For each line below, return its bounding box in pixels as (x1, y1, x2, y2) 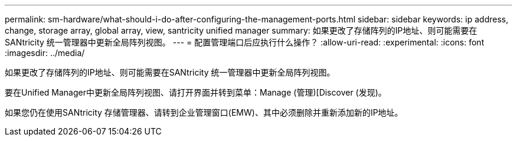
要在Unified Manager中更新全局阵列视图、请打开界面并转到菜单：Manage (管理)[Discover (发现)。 (5, 87, 387, 97)
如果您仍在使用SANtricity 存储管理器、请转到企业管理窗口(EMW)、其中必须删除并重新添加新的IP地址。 (5, 107, 403, 117)
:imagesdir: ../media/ (5, 48, 85, 58)
